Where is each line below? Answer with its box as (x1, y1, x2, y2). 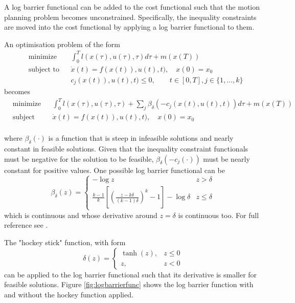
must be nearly (203, 153, 250, 164)
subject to (28, 66, 59, 73)
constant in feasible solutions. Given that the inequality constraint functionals (4, 143, 248, 154)
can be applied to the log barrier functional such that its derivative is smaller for (4, 269, 257, 279)
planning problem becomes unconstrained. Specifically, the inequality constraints (4, 11, 257, 22)
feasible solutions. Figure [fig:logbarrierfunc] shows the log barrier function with (4, 279, 254, 290)
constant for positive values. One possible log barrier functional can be (4, 164, 225, 175)
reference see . (4, 220, 48, 230)
